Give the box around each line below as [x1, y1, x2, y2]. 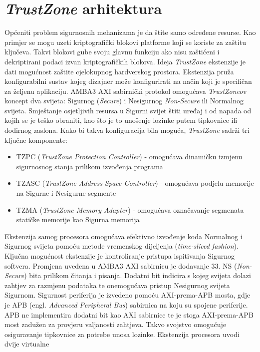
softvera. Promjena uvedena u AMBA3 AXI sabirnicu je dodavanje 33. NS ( [4, 260, 237, 271]
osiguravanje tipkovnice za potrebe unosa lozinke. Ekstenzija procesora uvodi [4, 329, 240, 339]
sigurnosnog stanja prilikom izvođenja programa [16, 161, 163, 171]
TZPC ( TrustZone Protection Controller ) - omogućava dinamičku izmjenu [16, 151, 243, 162]
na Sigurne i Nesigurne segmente [16, 188, 116, 198]
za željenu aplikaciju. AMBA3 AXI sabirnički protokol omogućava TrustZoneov [4, 85, 246, 96]
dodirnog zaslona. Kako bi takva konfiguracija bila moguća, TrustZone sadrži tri [4, 125, 250, 135]
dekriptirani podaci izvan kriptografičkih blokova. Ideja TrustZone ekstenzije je [4, 56, 246, 66]
